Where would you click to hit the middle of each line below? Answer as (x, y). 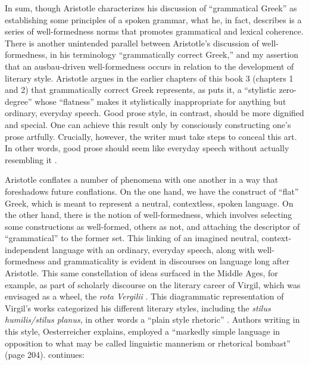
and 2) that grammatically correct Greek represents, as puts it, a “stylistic (141, 90)
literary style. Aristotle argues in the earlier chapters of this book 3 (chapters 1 (149, 78)
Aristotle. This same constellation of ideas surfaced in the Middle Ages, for (141, 273)
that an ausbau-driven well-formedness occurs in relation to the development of (149, 66)
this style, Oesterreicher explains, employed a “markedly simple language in (143, 331)
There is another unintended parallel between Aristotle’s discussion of (132, 43)
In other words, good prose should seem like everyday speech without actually (147, 148)
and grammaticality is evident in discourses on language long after (169, 261)
